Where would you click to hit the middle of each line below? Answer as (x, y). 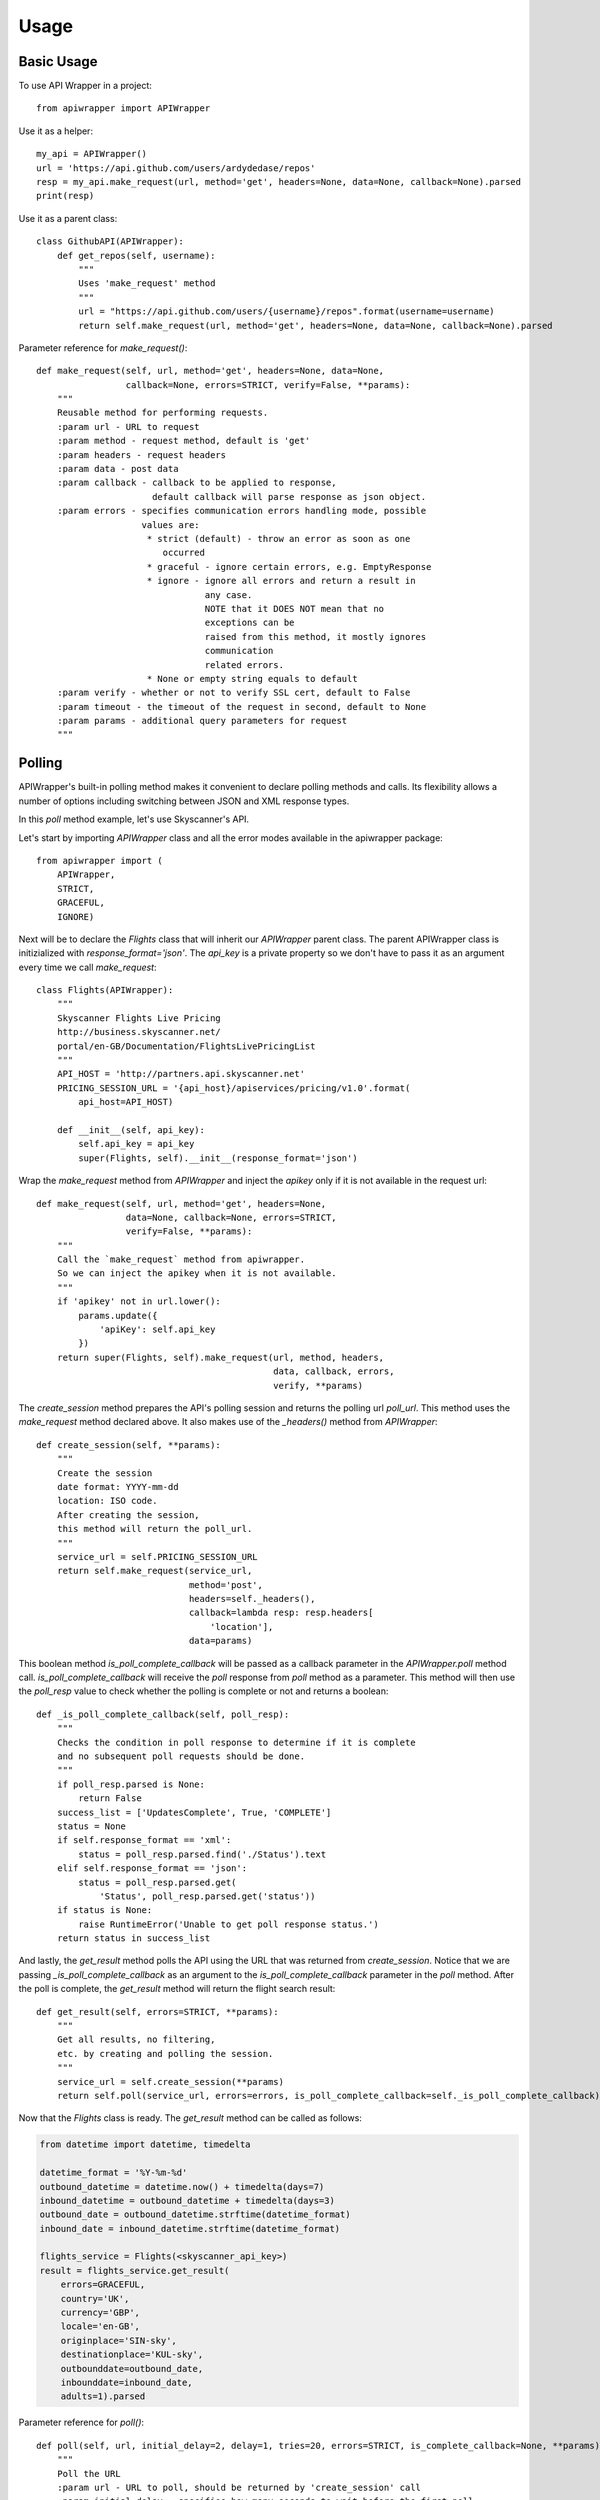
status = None (91, 1826)
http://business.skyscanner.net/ (139, 1032)
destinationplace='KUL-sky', (132, 2354)
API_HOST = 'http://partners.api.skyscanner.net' (180, 1074)
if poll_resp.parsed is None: (130, 1784)
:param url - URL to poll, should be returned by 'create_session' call (239, 2487)
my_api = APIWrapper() (92, 154)
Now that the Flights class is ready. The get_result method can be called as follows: (190, 2118)
